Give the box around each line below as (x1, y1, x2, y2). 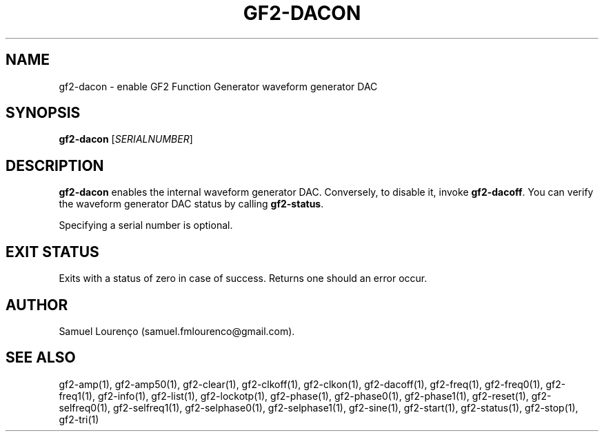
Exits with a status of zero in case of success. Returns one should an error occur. (59, 272, 427, 285)
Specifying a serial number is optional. (59, 219, 233, 232)
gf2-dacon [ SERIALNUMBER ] (59, 133, 193, 145)
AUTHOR (6, 296, 68, 314)
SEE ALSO (6, 349, 76, 367)
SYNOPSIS (6, 104, 81, 122)
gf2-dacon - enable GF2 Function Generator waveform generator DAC (59, 80, 378, 92)
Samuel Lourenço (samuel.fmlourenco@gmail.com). (59, 325, 295, 337)
